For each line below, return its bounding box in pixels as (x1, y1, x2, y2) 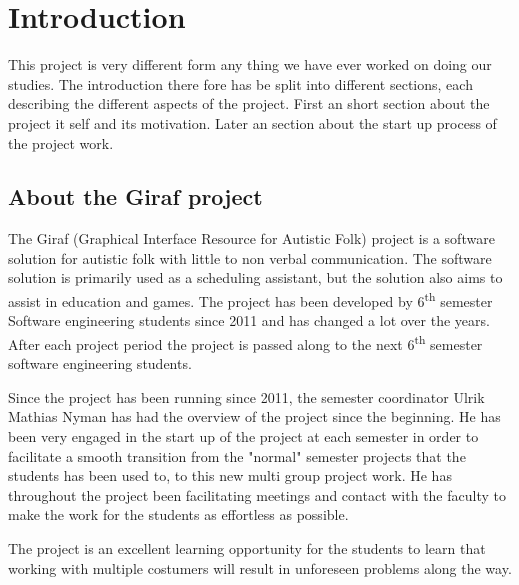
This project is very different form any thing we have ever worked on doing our (8, 54, 492, 75)
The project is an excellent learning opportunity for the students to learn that (8, 537, 486, 558)
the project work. (8, 132, 114, 153)
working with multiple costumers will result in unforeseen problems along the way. (8, 557, 512, 578)
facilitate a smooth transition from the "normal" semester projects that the (8, 445, 466, 466)
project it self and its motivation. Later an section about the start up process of (8, 112, 497, 133)
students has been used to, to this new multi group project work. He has (8, 465, 452, 486)
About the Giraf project (8, 181, 263, 212)
